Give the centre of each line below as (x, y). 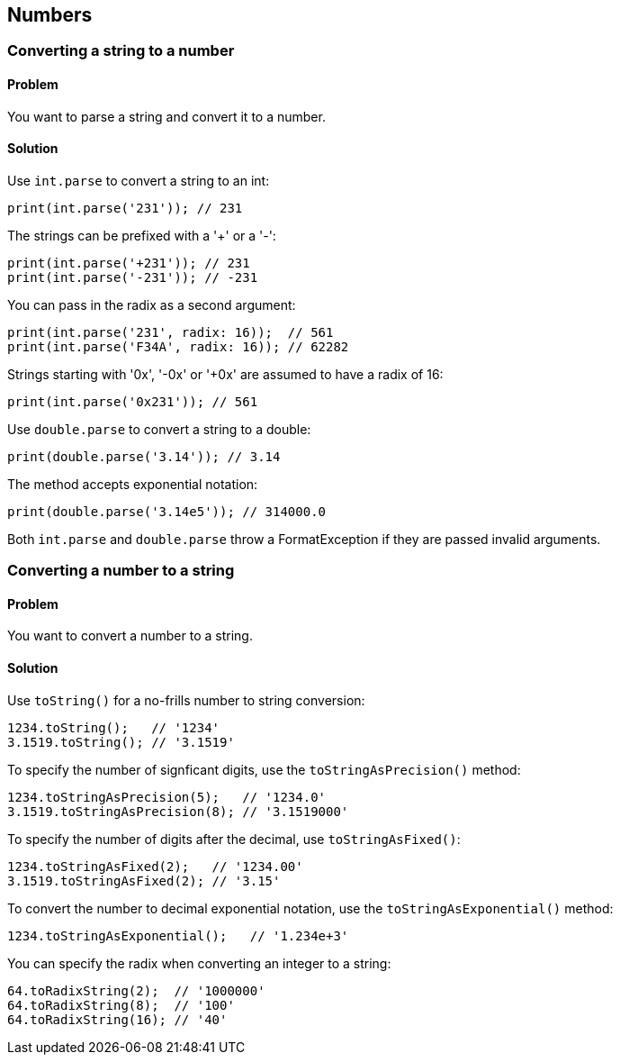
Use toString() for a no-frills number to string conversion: (186, 700)
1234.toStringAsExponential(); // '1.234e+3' (178, 935)
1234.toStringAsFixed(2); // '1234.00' (155, 866)
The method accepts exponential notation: (133, 484)
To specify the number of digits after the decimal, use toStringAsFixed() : (234, 839)
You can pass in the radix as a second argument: (152, 304)
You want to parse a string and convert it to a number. (166, 116)
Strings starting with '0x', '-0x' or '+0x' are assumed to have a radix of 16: (225, 374)
